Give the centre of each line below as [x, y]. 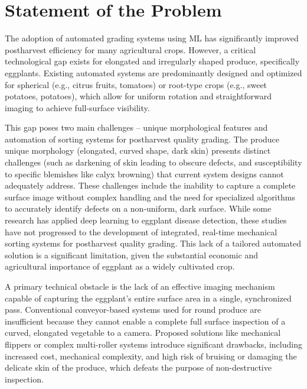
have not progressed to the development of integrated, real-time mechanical [141, 231]
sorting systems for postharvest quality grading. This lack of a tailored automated [153, 243]
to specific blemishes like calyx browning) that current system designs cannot [144, 174]
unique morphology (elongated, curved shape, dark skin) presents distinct [138, 150]
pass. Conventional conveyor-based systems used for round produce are [133, 309]
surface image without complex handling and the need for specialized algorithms [150, 197]
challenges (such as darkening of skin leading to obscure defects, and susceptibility [153, 162]
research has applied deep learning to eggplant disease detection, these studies [146, 220]
